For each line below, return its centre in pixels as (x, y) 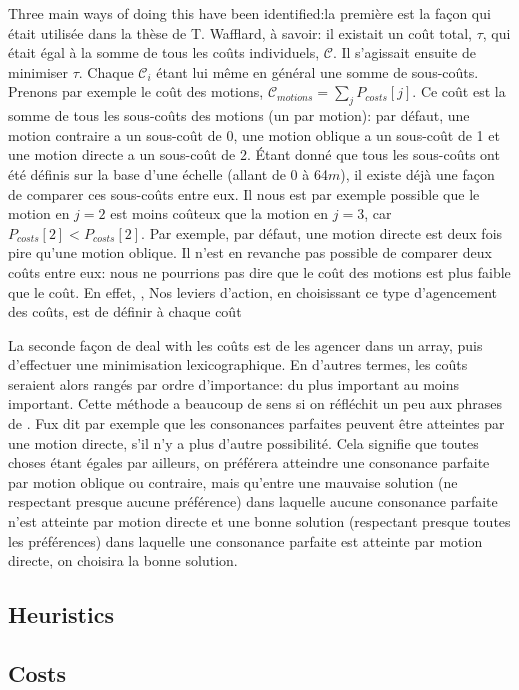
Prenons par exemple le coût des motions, (136, 91)
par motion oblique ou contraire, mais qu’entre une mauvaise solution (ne (233, 481)
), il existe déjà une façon (417, 173)
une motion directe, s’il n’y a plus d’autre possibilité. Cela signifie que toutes (243, 442)
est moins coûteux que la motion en (219, 213)
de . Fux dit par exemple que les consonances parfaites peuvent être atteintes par (256, 423)
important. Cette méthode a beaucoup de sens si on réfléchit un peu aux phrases (255, 403)
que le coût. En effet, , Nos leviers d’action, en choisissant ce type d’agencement (252, 291)
